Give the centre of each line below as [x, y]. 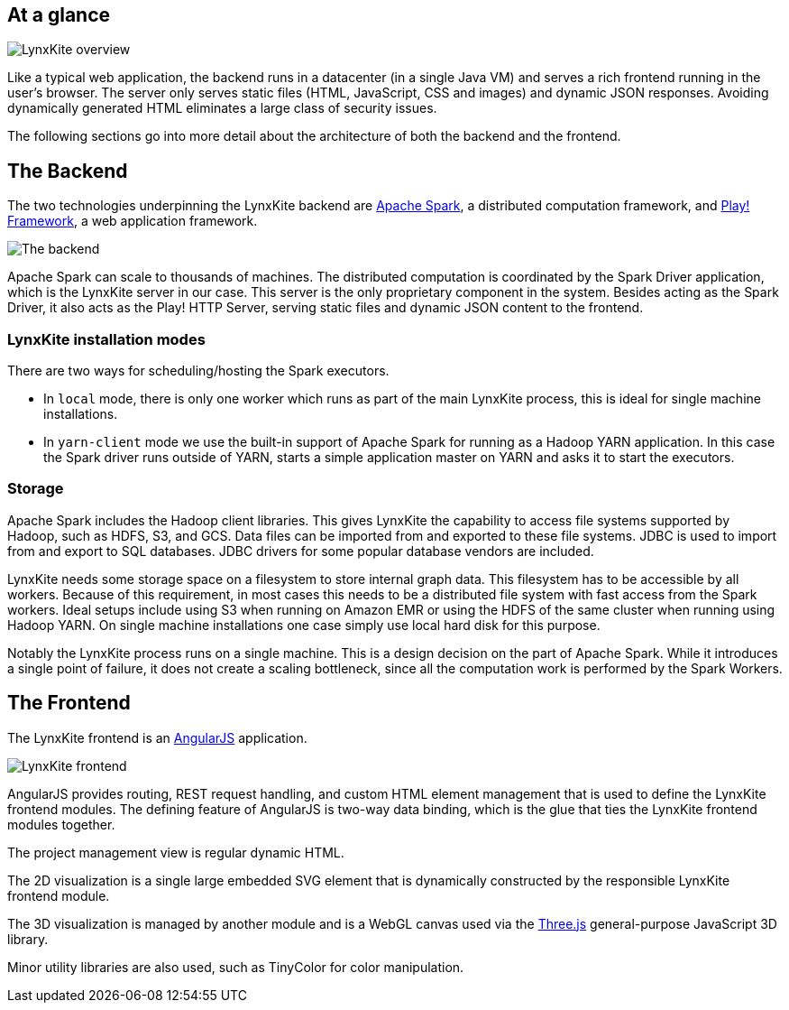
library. [28, 939]
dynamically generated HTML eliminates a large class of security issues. [222, 108]
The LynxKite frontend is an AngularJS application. [157, 737]
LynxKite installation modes [106, 339]
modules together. [61, 824]
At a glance [59, 15]
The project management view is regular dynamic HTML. [176, 852]
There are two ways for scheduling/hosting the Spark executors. [198, 371]
